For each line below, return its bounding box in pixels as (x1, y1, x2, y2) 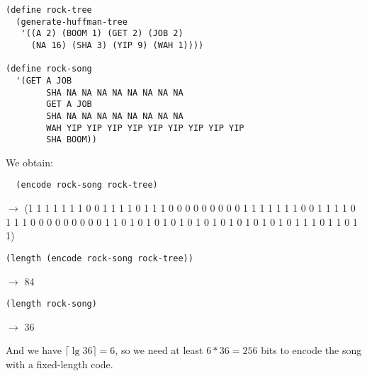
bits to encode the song (261, 343, 362, 358)
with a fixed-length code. (6, 357, 113, 371)
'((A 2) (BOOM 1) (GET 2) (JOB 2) (21, 28, 183, 39)
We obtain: (6, 154, 53, 169)
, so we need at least (115, 343, 203, 358)
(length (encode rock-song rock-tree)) (6, 253, 193, 263)
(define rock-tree (6, 5, 92, 15)
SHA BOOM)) (46, 135, 97, 145)
